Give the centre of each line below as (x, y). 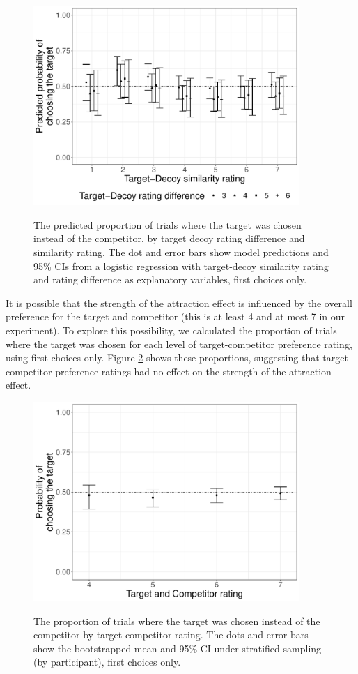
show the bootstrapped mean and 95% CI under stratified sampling (178, 648)
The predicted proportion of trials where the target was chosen (168, 224)
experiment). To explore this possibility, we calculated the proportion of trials (171, 330)
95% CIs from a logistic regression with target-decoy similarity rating (181, 265)
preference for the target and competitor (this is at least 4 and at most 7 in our (176, 316)
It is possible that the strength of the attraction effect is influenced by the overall (179, 302)
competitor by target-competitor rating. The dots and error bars (171, 635)
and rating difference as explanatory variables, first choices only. (170, 279)
